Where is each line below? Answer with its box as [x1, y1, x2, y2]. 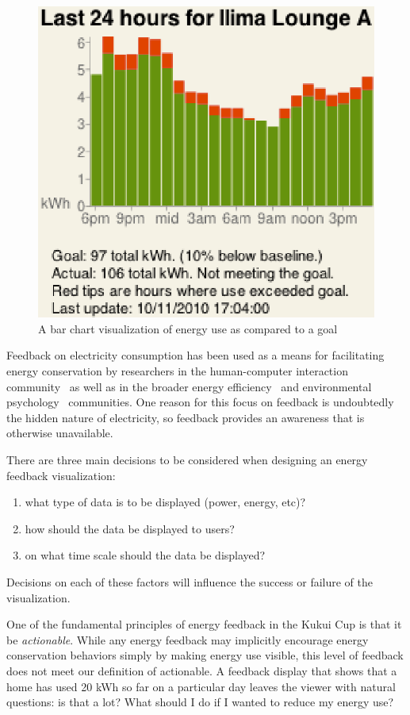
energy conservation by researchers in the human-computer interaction [6, 363, 348, 379]
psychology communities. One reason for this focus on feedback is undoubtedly [6, 394, 394, 410]
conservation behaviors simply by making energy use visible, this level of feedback [6, 647, 404, 663]
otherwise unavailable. [6, 425, 113, 441]
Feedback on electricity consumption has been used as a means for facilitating [6, 347, 385, 363]
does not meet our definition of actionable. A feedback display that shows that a [6, 662, 397, 678]
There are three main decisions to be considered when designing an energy [6, 451, 368, 467]
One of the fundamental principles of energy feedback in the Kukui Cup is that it [6, 616, 402, 632]
